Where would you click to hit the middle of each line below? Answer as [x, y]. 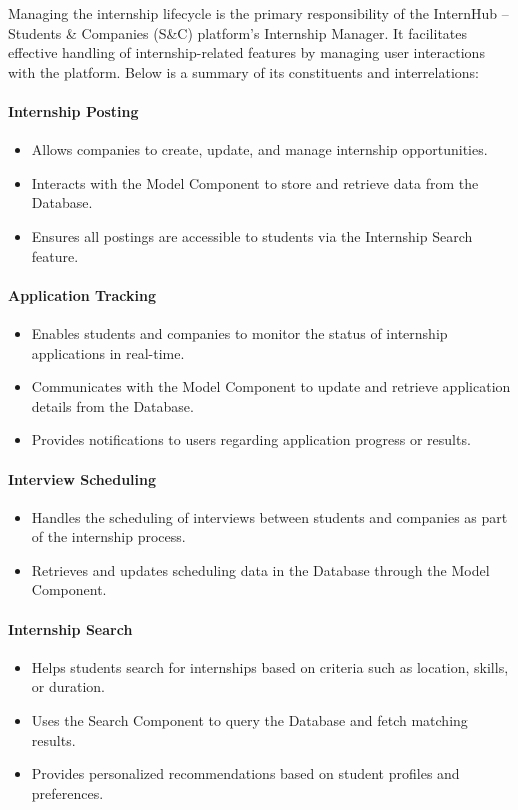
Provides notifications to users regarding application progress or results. [251, 439]
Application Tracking [82, 294]
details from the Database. [112, 405]
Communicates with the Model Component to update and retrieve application [271, 386]
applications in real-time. [108, 352]
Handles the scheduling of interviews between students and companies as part [269, 516]
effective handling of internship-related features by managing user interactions [246, 52]
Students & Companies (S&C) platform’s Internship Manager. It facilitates [238, 32]
